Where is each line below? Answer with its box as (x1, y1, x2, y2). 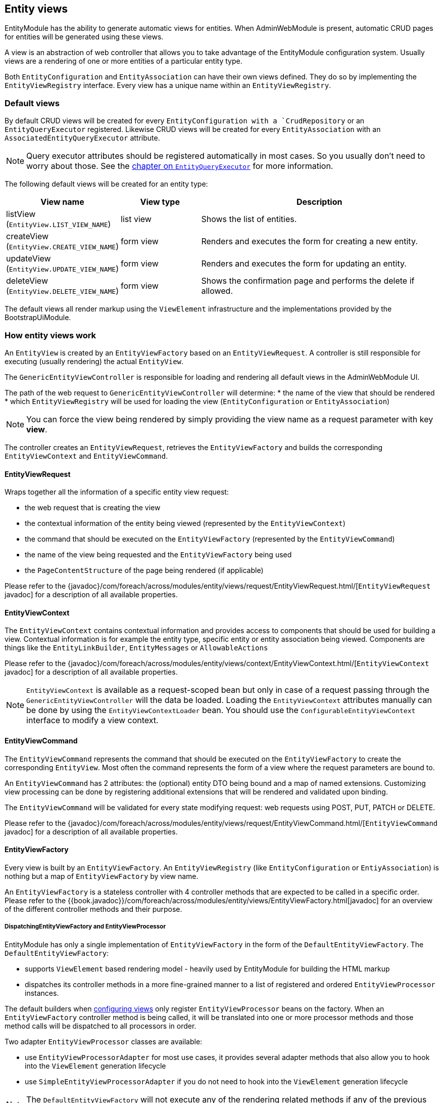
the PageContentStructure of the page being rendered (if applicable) (25, 566, 264, 575)
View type (140, 197, 180, 207)
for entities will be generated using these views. (5, 32, 164, 41)
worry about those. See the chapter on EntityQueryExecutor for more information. (26, 161, 333, 171)
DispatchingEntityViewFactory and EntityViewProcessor (5, 923, 166, 931)
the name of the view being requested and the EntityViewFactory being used (25, 550, 292, 559)
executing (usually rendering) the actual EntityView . (5, 357, 184, 366)
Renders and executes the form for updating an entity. (201, 258, 407, 269)
